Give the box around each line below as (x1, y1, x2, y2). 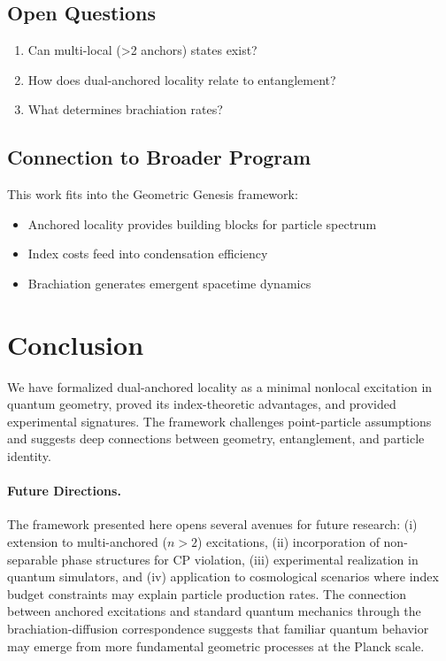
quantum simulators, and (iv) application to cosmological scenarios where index (7, 567, 439, 586)
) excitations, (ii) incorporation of (197, 533, 380, 551)
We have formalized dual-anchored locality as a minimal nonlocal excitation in (7, 377, 433, 396)
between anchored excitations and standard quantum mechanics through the (7, 602, 421, 620)
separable (7, 550, 58, 568)
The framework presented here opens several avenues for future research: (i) (7, 515, 418, 534)
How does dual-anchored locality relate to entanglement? (27, 70, 336, 88)
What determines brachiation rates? (27, 100, 223, 119)
